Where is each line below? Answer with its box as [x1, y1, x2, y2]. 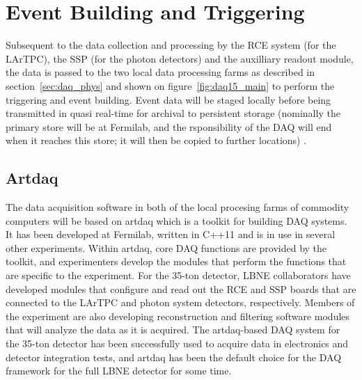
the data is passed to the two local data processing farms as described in [6, 65, 315, 79]
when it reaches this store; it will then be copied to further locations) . [6, 133, 307, 148]
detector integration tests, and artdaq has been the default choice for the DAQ [6, 349, 342, 364]
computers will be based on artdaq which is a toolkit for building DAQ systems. [6, 213, 347, 228]
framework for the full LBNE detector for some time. [6, 363, 232, 378]
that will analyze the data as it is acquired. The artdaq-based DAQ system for [6, 322, 340, 337]
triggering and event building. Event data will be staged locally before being [6, 92, 331, 106]
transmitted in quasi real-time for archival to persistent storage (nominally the [6, 106, 340, 120]
